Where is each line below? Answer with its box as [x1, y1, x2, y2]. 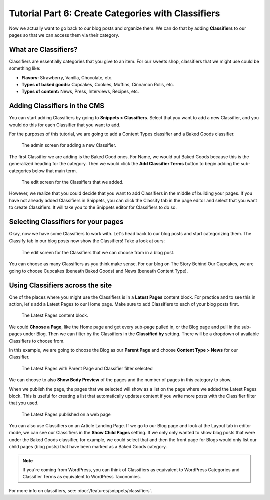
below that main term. [32, 168, 77, 174]
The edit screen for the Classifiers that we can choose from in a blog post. [21, 249, 175, 255]
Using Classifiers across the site [9, 281, 112, 289]
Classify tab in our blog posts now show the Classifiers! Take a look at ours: [9, 238, 165, 244]
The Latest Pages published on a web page [21, 411, 111, 417]
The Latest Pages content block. [21, 312, 88, 318]
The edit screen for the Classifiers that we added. [21, 179, 124, 185]
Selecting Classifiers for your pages [9, 218, 124, 226]
